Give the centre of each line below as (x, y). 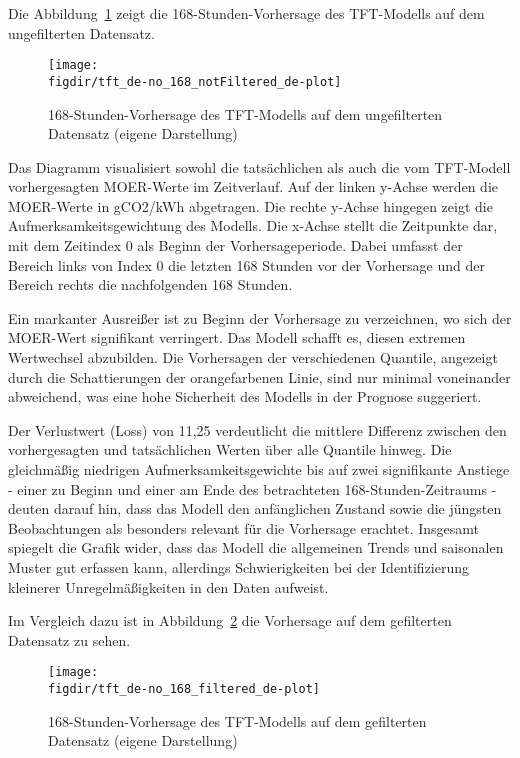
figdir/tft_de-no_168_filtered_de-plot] (184, 689)
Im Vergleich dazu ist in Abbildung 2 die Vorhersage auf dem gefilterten (230, 620)
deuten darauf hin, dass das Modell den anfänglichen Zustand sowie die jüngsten (255, 508)
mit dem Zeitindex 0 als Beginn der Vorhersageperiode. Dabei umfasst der (235, 245)
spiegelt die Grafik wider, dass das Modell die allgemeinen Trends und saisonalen (256, 547)
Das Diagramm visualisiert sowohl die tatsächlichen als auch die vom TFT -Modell (259, 166)
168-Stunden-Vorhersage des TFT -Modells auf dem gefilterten (237, 720)
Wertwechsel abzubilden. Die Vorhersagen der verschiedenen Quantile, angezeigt (253, 357)
